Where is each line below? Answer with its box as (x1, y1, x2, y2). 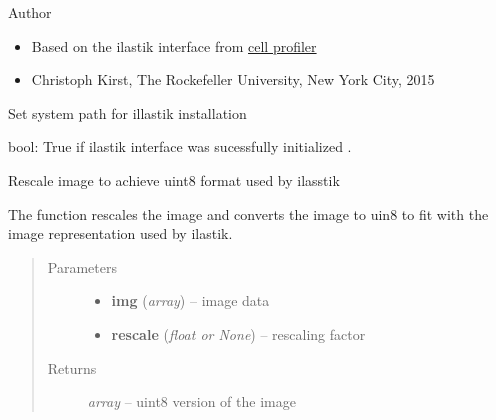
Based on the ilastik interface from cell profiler (31, 35, 317, 56)
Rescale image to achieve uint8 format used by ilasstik (8, 169, 340, 190)
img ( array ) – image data (111, 290, 270, 311)
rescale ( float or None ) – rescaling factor (111, 323, 366, 344)
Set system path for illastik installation (8, 102, 247, 123)
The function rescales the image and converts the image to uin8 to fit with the (8, 203, 489, 224)
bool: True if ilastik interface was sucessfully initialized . (8, 136, 352, 157)
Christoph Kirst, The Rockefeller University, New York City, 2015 (31, 69, 435, 90)
